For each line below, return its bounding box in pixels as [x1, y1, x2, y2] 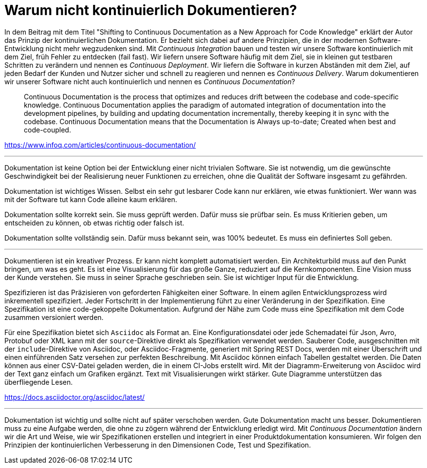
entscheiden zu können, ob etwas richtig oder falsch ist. [4, 218, 185, 227]
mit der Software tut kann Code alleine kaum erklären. [4, 195, 177, 204]
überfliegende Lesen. [4, 377, 73, 386]
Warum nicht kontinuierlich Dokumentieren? [4, 2, 297, 19]
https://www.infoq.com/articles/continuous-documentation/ [4, 140, 196, 149]
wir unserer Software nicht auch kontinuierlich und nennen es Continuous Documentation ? [4, 77, 295, 86]
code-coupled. [24, 125, 71, 134]
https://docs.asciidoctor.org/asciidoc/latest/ [4, 393, 145, 401]
